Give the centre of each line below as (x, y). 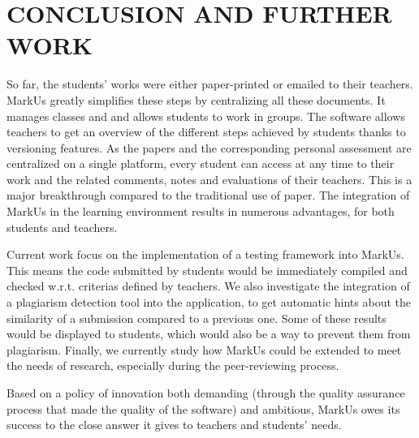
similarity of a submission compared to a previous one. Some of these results (197, 318)
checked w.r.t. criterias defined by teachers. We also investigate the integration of (208, 286)
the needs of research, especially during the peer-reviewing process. (173, 365)
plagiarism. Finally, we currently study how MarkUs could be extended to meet (204, 349)
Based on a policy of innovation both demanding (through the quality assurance (206, 393)
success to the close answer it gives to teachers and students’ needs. (174, 425)
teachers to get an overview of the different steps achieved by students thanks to (206, 132)
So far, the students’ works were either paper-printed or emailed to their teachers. (210, 84)
